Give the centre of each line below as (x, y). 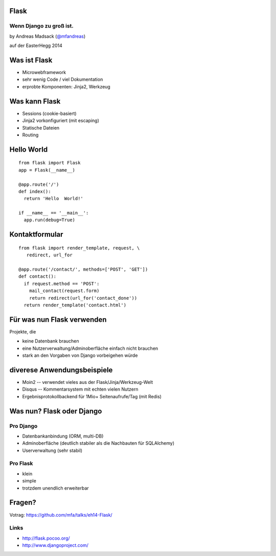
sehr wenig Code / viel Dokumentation (63, 80)
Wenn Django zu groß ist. (42, 26)
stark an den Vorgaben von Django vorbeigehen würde (80, 355)
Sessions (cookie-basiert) (49, 113)
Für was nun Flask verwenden (58, 319)
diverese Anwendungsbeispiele (61, 370)
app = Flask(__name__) (47, 170)
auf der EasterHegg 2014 (36, 45)
